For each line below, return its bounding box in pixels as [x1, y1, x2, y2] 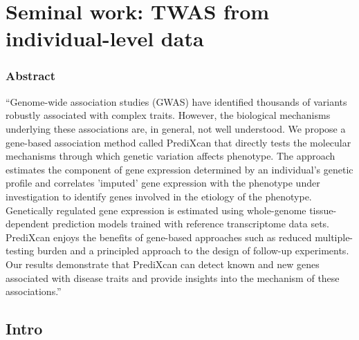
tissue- [309, 202, 337, 217]
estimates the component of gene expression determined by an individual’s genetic [6, 162, 353, 176]
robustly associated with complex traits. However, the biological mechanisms [6, 108, 331, 122]
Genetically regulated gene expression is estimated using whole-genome [6, 202, 306, 217]
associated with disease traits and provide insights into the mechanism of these [6, 270, 340, 285]
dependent [6, 216, 50, 231]
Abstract [6, 67, 55, 84]
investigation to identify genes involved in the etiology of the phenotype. [6, 189, 312, 203]
